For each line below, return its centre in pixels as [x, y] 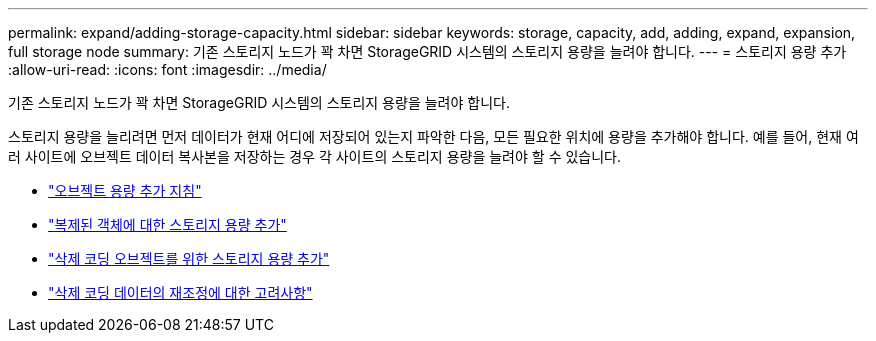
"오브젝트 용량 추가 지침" [125, 190]
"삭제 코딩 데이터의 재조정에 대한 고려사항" [180, 292]
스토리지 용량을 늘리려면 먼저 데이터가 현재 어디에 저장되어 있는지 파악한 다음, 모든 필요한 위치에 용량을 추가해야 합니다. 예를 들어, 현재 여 [433, 136]
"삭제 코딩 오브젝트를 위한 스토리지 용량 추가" [189, 258]
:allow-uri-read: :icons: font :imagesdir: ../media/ [167, 69]
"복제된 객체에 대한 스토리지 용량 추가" [167, 224]
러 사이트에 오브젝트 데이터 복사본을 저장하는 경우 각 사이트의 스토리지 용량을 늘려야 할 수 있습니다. [314, 156]
